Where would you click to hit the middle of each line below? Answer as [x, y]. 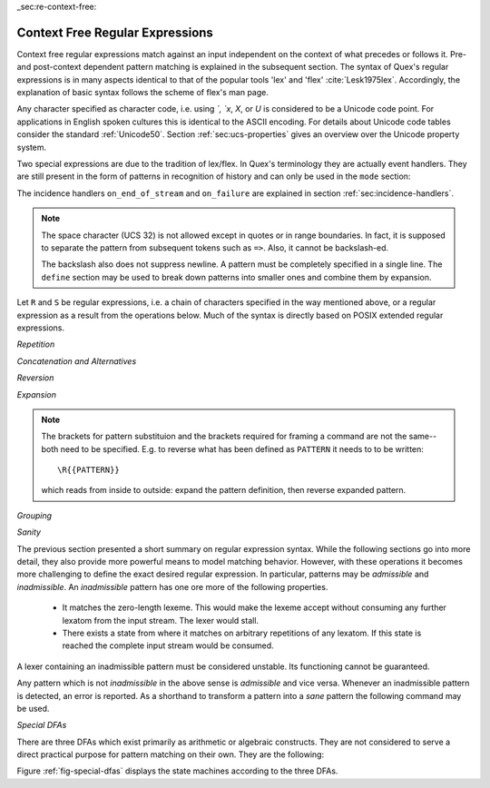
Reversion [35, 378]
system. [32, 147]
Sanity [29, 532]
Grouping [34, 515]
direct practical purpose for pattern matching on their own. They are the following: [171, 754]
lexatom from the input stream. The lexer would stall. [160, 620]
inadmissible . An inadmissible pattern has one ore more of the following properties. [172, 586]
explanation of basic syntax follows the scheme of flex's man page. [143, 93]
